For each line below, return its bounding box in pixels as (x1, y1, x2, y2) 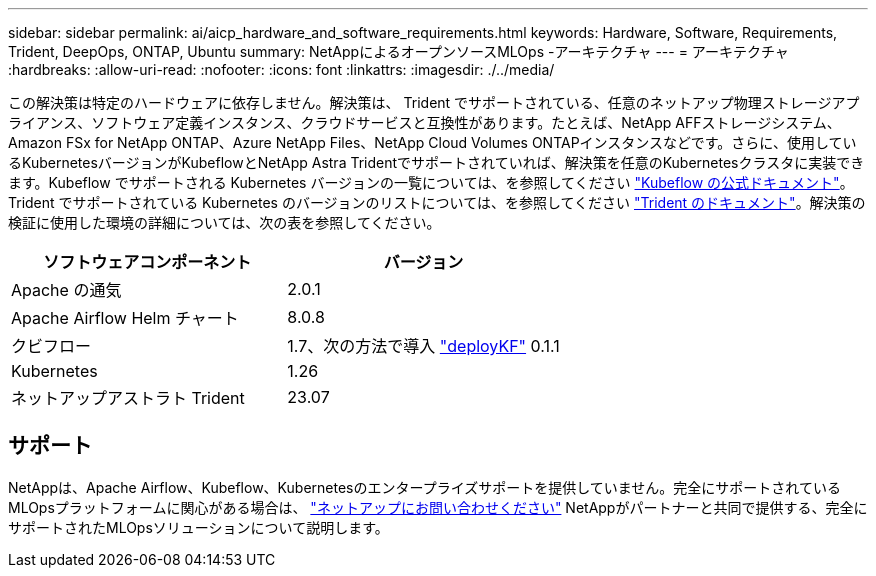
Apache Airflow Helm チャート (11, 308, 239, 328)
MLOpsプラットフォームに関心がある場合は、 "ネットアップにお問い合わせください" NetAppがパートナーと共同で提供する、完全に (8, 498, 868, 516)
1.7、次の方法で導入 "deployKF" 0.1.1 (287, 336, 560, 356)
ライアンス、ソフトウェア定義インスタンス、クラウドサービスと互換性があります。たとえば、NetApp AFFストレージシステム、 (8, 114, 841, 131)
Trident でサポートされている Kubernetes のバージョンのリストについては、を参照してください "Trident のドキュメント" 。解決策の (8, 194, 866, 211)
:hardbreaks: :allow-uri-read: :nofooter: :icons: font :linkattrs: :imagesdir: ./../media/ (8, 61, 555, 78)
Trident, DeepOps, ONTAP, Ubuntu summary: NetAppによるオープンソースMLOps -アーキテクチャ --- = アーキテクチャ (8, 43, 789, 60)
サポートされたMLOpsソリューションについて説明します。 (8, 518, 389, 536)
